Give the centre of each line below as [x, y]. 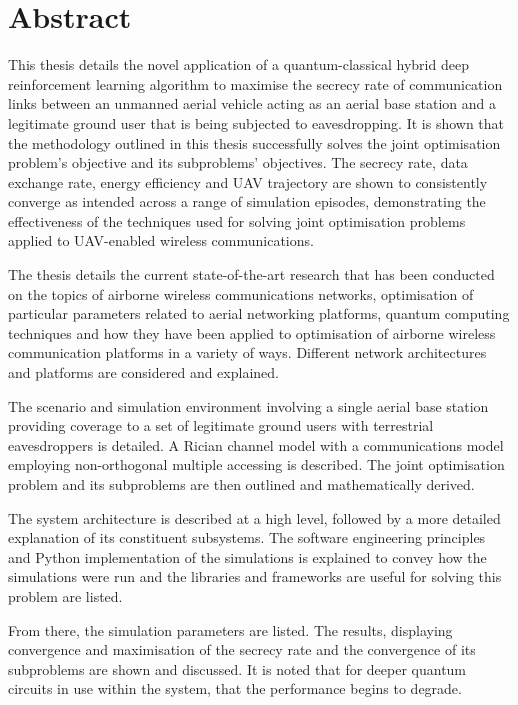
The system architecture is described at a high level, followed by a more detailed [254, 517]
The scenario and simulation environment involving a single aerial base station [248, 405]
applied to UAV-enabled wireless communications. [161, 240]
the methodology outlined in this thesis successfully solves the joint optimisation [254, 142]
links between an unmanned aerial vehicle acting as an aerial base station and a [252, 103]
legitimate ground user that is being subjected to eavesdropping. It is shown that [256, 122]
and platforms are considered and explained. [143, 372]
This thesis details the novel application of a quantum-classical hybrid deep [238, 64]
